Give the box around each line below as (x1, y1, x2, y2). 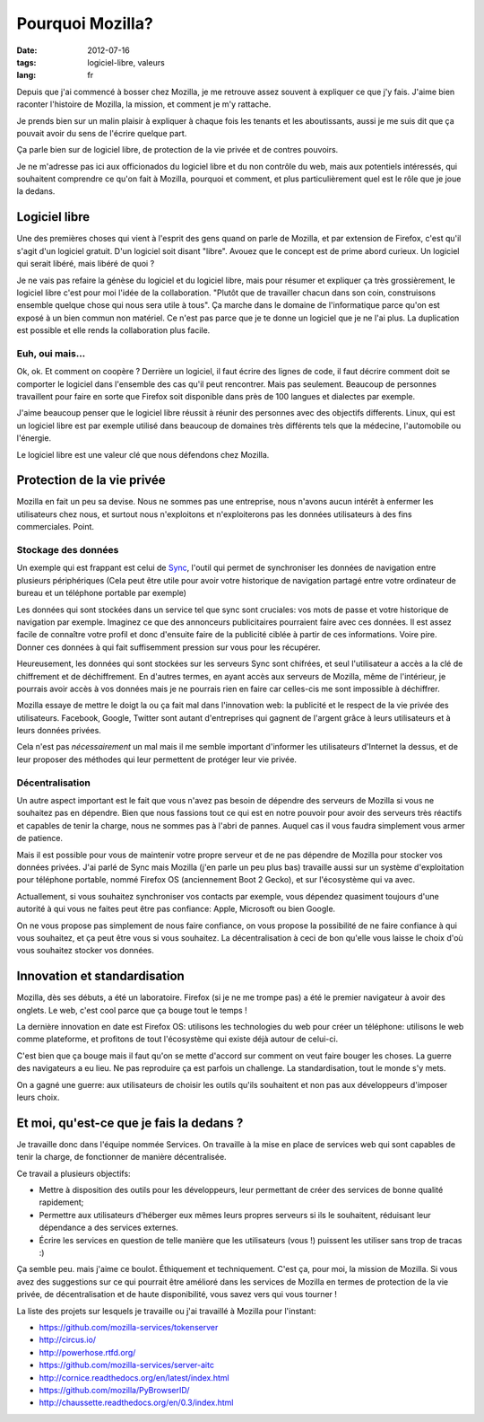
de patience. (16, 833, 63, 844)
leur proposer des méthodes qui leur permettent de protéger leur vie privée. (16, 754, 298, 765)
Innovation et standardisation (16, 969, 186, 984)
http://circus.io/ (39, 1334, 97, 1346)
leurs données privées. (16, 725, 102, 736)
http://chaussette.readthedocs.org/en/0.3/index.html (39, 1397, 234, 1409)
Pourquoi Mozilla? (16, 13, 154, 33)
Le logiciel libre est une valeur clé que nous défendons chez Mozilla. (16, 449, 270, 460)
